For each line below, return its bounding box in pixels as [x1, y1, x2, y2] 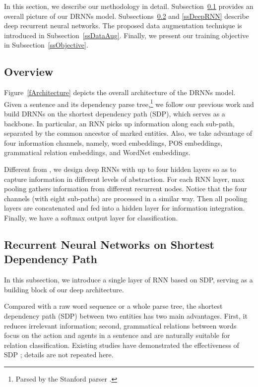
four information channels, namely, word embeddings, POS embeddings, [4, 137, 223, 148]
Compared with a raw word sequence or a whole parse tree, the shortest [4, 301, 223, 311]
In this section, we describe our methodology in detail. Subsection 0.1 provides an [4, 1, 254, 11]
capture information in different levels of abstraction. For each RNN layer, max [4, 173, 245, 184]
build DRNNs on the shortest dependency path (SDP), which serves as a [4, 109, 225, 119]
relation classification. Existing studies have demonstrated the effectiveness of [4, 339, 239, 350]
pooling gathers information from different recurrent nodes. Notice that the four [4, 183, 247, 194]
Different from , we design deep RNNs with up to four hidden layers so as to [4, 164, 236, 174]
